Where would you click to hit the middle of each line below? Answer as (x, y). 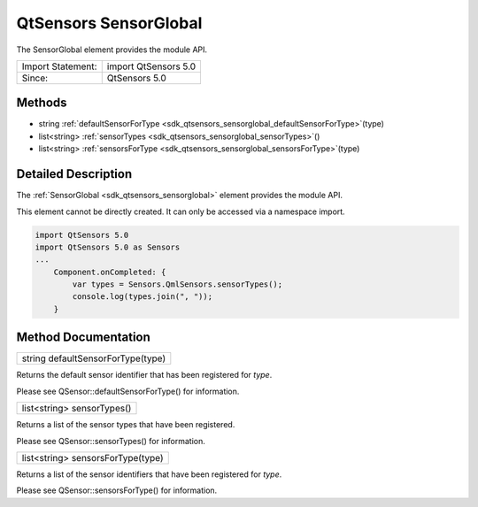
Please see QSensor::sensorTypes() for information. (111, 441)
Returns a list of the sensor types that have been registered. (126, 425)
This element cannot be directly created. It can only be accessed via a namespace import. (181, 211)
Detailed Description (74, 174)
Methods (42, 103)
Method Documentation (83, 338)
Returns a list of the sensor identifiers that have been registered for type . (149, 474)
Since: (35, 78)
